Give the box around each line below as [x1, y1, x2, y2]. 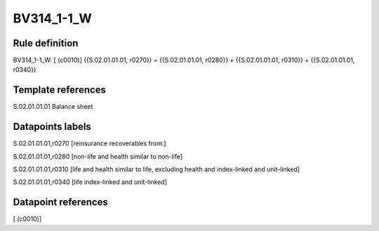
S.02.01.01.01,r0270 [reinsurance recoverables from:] [13, 139, 166, 147]
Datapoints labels [13, 121, 91, 133]
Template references [13, 84, 107, 96]
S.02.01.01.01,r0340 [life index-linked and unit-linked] [13, 178, 168, 186]
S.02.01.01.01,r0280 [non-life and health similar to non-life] [13, 152, 183, 161]
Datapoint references [13, 197, 109, 209]
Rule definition [13, 37, 79, 49]
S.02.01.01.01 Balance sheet [13, 103, 93, 111]
